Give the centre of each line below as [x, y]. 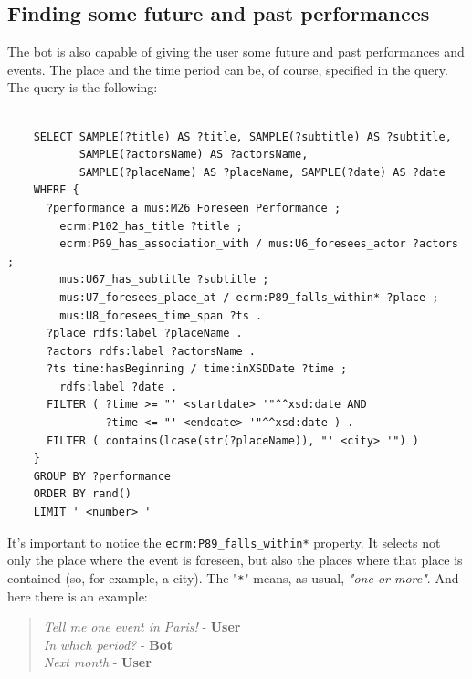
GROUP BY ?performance [102, 476]
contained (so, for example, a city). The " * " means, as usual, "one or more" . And [233, 577]
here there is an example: [78, 595]
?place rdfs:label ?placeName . [144, 334]
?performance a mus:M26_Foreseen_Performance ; [194, 208]
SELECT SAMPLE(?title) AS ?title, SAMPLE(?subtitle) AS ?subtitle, [242, 136]
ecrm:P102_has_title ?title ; [151, 226]
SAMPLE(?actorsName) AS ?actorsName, [194, 155]
